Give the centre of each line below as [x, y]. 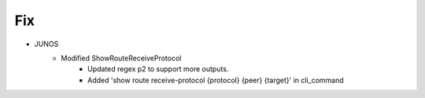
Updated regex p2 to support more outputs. [158, 69]
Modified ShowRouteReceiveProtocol [121, 58]
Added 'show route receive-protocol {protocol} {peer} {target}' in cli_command [216, 80]
